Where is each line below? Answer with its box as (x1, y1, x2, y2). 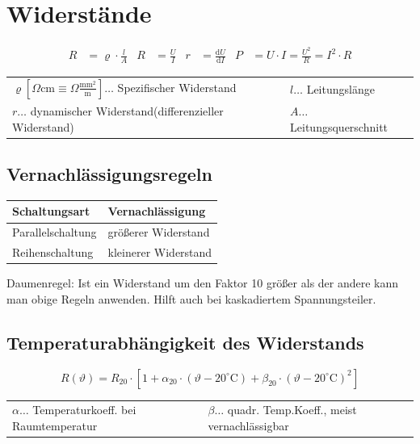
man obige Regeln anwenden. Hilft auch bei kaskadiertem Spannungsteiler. (6, 290, 376, 307)
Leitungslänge (306, 80, 375, 97)
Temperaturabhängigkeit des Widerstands (6, 329, 364, 354)
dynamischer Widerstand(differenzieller (30, 103, 224, 119)
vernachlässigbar (208, 417, 289, 434)
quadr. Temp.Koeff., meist (227, 401, 357, 418)
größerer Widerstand (107, 224, 210, 241)
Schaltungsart (12, 203, 90, 220)
